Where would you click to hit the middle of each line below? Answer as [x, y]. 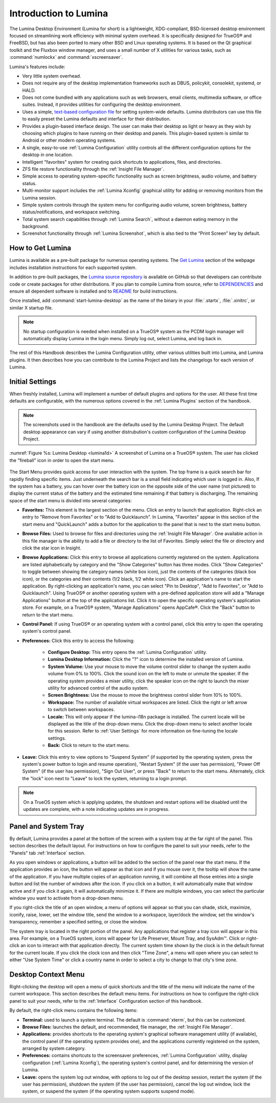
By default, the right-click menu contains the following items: [74, 1010]
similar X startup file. [31, 307]
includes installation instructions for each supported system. [73, 267]
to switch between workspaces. [81, 710]
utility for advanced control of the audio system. [98, 688]
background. [36, 226]
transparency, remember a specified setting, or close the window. [78, 922]
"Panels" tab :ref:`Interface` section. [47, 853]
